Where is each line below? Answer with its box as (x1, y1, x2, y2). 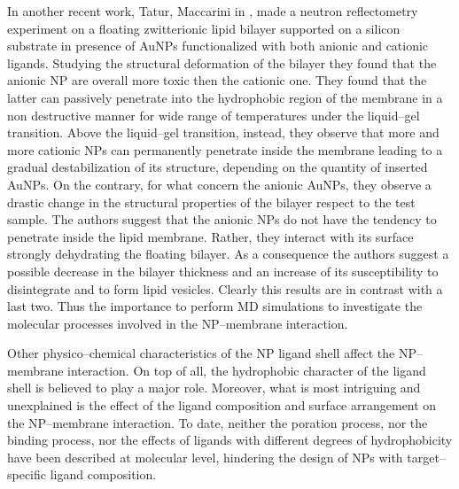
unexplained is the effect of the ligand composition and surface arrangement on (7, 396, 437, 415)
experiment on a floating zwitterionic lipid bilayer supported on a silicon (7, 19, 401, 37)
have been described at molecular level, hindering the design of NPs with (7, 447, 403, 466)
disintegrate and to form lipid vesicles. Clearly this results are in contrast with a (7, 279, 443, 298)
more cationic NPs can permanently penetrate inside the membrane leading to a (7, 140, 443, 159)
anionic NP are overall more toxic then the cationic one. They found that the (7, 71, 427, 89)
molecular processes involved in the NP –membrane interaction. (7, 314, 348, 332)
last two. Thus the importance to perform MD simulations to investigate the (7, 297, 423, 315)
